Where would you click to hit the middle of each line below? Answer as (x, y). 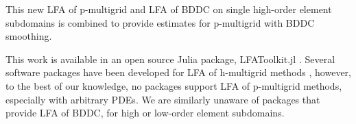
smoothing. (29, 36)
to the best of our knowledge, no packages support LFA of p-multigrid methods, (174, 85)
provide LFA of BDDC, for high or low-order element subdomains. (145, 113)
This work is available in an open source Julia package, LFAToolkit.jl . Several (170, 59)
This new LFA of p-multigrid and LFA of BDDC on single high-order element (169, 9)
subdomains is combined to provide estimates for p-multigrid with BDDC (160, 22)
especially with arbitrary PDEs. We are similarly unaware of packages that (163, 99)
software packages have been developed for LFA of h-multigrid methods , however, (178, 72)
